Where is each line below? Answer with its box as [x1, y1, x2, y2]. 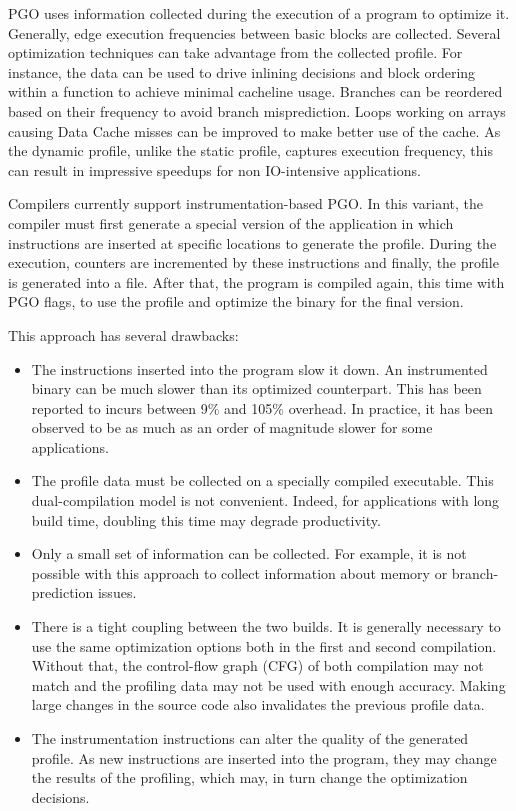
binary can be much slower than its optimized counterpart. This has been [31, 378, 482, 399]
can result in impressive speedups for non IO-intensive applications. [8, 159, 421, 180]
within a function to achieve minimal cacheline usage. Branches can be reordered [8, 81, 503, 102]
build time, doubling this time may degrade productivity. [31, 509, 381, 530]
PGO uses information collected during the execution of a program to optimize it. [8, 3, 510, 23]
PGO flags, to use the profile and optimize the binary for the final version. [8, 291, 464, 312]
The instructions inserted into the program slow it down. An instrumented [31, 358, 488, 379]
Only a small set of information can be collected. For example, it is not [31, 543, 467, 564]
